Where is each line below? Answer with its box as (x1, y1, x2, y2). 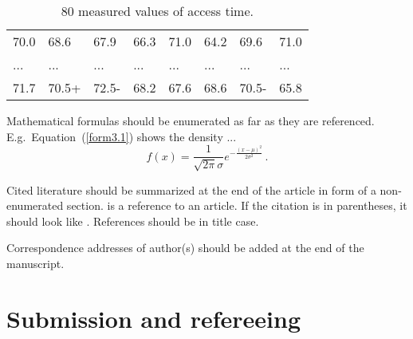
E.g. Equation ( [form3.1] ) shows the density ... (6, 128, 237, 144)
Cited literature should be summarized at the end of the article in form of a (6, 181, 376, 198)
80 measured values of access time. (61, 2, 254, 20)
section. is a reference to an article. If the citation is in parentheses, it (66, 197, 407, 214)
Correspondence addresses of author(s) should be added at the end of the (6, 239, 364, 256)
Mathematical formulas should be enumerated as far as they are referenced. (6, 112, 375, 128)
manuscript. (6, 255, 65, 272)
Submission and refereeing (6, 302, 301, 334)
